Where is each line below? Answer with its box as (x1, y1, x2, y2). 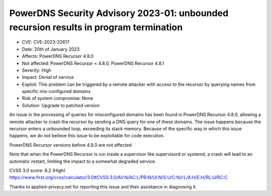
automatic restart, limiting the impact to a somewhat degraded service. (9, 158, 156, 164)
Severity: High (22, 67, 51, 73)
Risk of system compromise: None (22, 95, 93, 102)
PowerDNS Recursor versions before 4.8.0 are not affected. (9, 142, 133, 148)
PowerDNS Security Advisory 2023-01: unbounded (9, 8, 229, 19)
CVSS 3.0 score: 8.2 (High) (9, 167, 65, 173)
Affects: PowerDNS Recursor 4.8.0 (22, 53, 94, 59)
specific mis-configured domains (22, 88, 91, 94)
